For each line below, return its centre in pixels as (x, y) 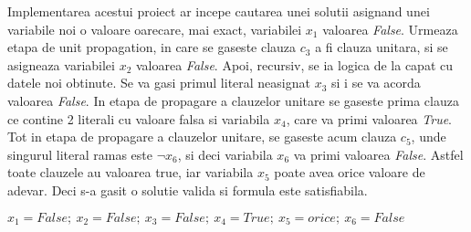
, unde (429, 137)
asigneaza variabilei (61, 64)
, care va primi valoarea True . (369, 118)
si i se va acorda (376, 83)
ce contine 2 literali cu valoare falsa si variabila (139, 118)
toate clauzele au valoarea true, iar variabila (131, 172)
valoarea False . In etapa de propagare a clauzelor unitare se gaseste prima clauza (233, 100)
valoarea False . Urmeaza (390, 29)
